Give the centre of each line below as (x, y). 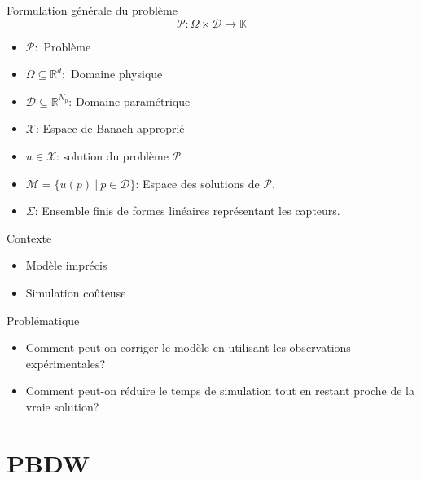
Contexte (29, 237)
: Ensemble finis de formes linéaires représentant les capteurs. (187, 211)
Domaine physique (117, 74)
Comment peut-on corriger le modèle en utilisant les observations (188, 347)
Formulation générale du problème (92, 10)
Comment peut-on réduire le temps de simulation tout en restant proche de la (220, 391)
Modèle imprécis (66, 265)
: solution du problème (112, 155)
